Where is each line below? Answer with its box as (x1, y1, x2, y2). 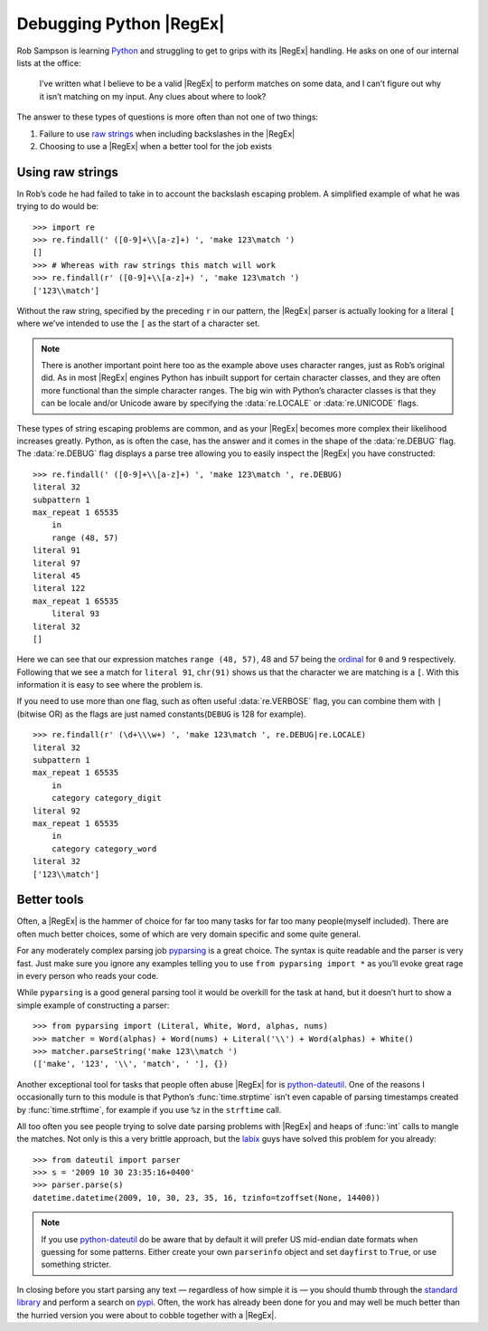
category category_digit (51, 793, 162, 803)
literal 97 (33, 557, 81, 568)
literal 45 (33, 570, 81, 581)
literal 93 (51, 609, 100, 619)
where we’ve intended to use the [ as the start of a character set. (16, 318, 260, 329)
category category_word (51, 843, 157, 854)
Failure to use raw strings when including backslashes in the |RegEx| (39, 128, 296, 139)
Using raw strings (16, 164, 119, 180)
